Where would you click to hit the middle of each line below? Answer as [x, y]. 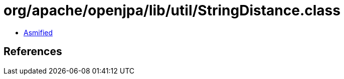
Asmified [38, 32]
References [33, 52]
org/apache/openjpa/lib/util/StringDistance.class [172, 10]
